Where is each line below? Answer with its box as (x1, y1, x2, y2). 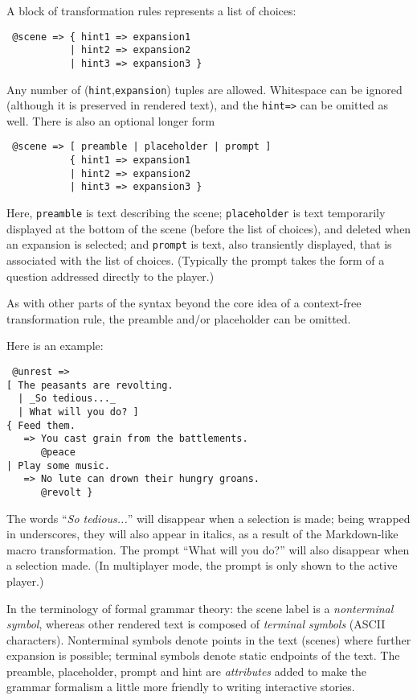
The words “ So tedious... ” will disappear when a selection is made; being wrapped (6, 509, 411, 526)
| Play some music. (6, 459, 110, 471)
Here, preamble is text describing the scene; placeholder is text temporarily (6, 204, 386, 221)
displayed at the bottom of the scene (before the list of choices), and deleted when (6, 220, 411, 237)
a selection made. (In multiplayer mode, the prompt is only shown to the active (6, 557, 398, 574)
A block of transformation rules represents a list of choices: (6, 2, 296, 19)
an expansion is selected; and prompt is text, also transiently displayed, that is (6, 236, 392, 253)
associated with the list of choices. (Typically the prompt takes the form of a (6, 252, 385, 268)
